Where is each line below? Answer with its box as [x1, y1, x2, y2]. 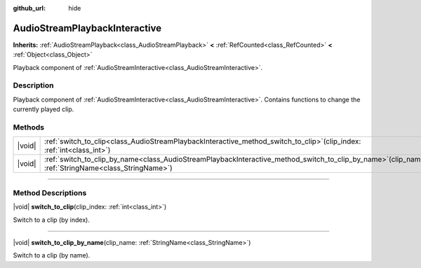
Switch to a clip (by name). [13, 251, 91, 260]
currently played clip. [13, 105, 74, 113]
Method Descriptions [13, 188, 87, 197]
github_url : [13, 4, 46, 12]
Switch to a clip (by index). [13, 216, 91, 224]
